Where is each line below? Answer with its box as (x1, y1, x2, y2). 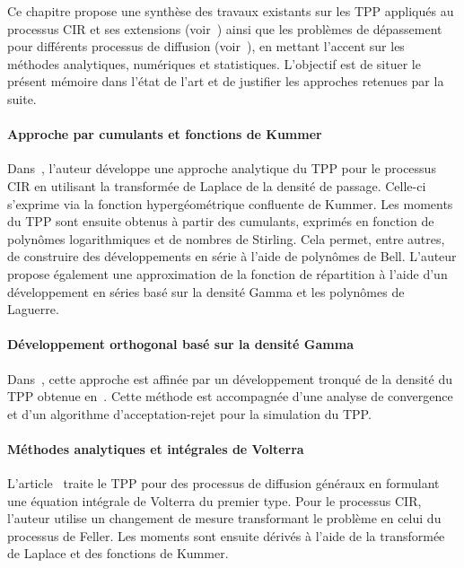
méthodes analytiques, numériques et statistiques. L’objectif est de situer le (7, 54, 421, 73)
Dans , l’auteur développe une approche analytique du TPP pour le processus (7, 159, 436, 178)
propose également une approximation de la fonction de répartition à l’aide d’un (7, 264, 448, 283)
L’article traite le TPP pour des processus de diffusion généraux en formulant (7, 474, 440, 493)
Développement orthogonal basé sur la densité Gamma (7, 335, 354, 354)
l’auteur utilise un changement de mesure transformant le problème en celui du (7, 509, 442, 528)
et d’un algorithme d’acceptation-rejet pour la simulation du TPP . (7, 404, 372, 423)
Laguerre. (7, 300, 59, 319)
